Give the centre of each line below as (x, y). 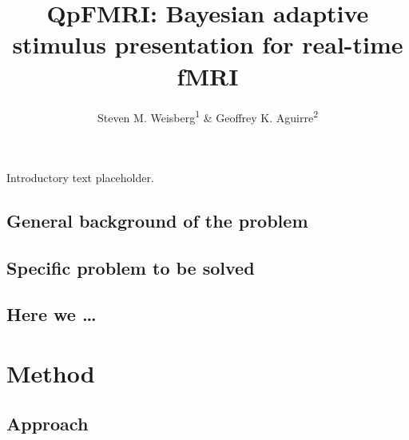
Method (51, 373)
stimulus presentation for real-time (208, 44)
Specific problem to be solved (131, 267)
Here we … (52, 314)
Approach (48, 424)
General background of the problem (157, 220)
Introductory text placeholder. (80, 177)
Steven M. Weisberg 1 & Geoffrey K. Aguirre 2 (208, 116)
